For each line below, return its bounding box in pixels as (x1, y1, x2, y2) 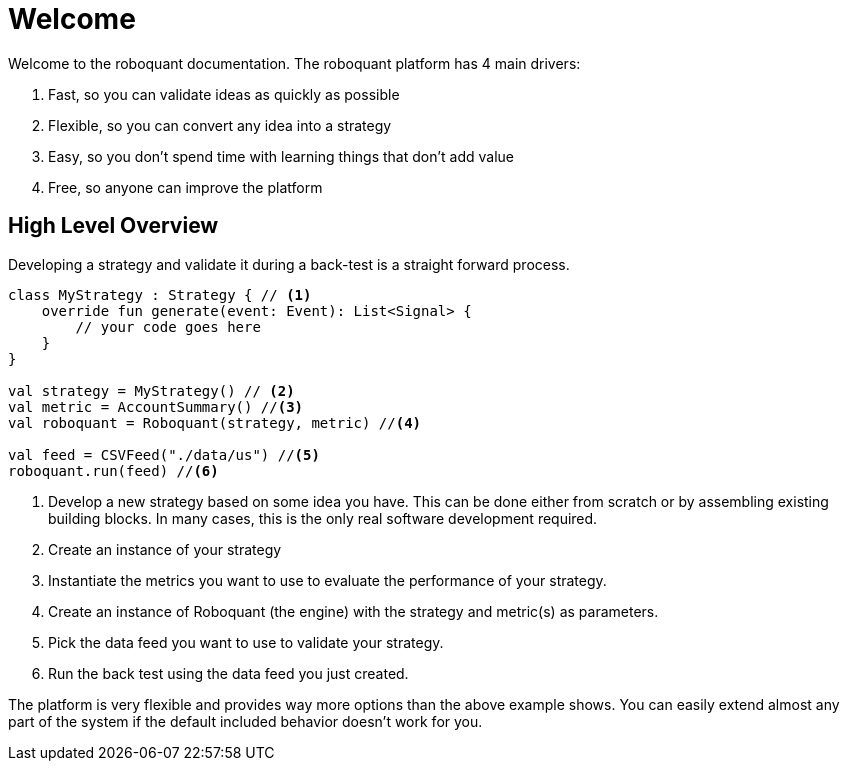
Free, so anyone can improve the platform (48, 178, 323, 196)
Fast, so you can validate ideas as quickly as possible (48, 85, 400, 103)
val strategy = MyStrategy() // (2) (8, 382, 295, 399)
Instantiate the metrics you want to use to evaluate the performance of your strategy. (48, 571, 607, 589)
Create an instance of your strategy (48, 540, 282, 558)
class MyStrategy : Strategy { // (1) (8, 286, 312, 303)
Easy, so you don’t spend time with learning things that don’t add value (48, 147, 514, 165)
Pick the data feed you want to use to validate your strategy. (48, 633, 444, 651)
